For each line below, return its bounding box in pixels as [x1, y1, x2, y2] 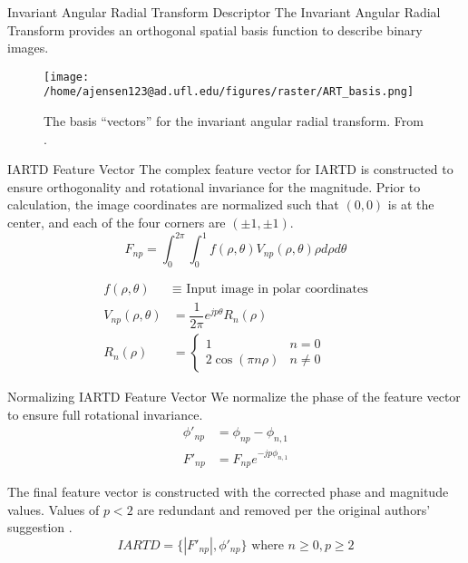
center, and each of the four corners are [7, 213, 226, 232]
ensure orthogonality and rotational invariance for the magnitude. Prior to [7, 177, 421, 196]
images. [7, 38, 49, 57]
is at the [387, 195, 434, 214]
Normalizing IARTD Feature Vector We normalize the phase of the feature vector [7, 387, 461, 406]
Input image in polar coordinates [186, 282, 368, 296]
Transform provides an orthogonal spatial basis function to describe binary [7, 20, 423, 39]
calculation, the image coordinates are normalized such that [7, 195, 339, 214]
